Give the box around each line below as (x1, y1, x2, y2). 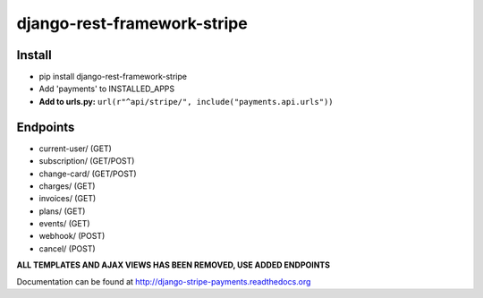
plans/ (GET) (38, 206, 86, 217)
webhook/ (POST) (38, 231, 106, 242)
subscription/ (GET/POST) (38, 156, 135, 166)
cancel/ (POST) (38, 243, 96, 254)
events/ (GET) (38, 218, 90, 229)
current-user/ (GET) (38, 143, 112, 154)
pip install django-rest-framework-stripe (38, 72, 188, 82)
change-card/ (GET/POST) (38, 168, 138, 179)
